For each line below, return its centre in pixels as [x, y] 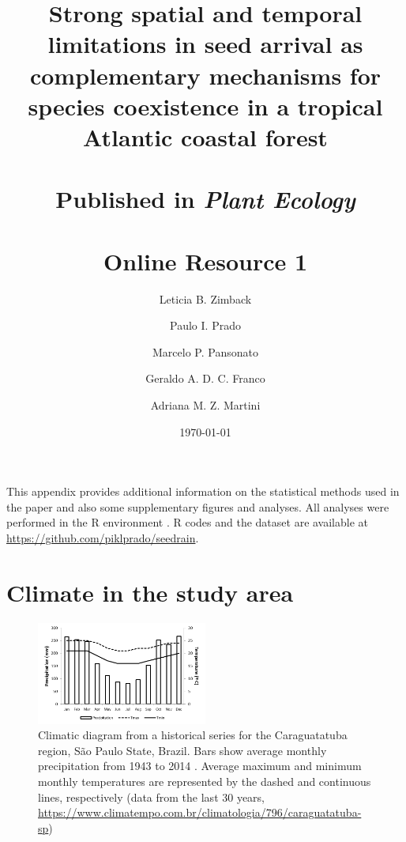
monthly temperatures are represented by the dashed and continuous [205, 781]
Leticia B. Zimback [205, 298]
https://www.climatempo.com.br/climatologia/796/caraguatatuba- [200, 812]
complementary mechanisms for [205, 75]
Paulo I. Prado [205, 325]
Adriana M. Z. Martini [205, 405]
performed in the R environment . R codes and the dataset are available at [188, 522]
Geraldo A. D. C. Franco [205, 378]
